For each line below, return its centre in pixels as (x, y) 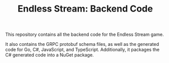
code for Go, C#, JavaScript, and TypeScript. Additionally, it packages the (82, 50)
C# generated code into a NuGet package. (49, 55)
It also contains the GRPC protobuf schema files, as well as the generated (82, 44)
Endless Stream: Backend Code (85, 9)
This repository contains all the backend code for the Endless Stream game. (84, 35)
